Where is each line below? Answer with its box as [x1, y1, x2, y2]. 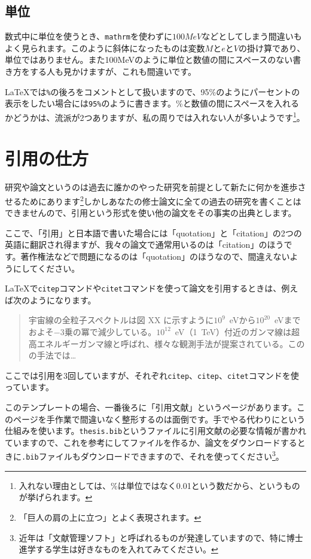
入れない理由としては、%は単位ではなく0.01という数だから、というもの [19, 479, 300, 491]
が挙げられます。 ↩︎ [19, 491, 93, 503]
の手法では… [28, 349, 77, 361]
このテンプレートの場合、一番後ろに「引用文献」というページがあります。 [5, 401, 297, 414]
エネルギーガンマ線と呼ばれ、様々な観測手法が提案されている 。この [36, 337, 305, 350]
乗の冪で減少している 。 [64, 325, 157, 338]
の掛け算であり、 [238, 41, 306, 54]
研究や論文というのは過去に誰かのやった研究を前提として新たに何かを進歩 [5, 181, 298, 193]
